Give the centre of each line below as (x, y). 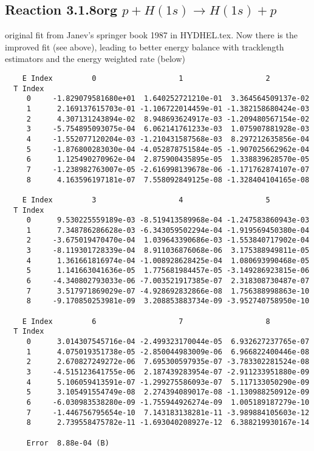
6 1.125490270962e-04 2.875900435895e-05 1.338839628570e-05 (168, 160)
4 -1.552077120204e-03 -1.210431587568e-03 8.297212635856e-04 (168, 139)
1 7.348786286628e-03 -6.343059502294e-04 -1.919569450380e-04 (168, 230)
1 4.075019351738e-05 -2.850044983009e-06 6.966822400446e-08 (168, 352)
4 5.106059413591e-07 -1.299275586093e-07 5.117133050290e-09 (168, 382)
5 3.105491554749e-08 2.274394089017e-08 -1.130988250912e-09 (168, 392)
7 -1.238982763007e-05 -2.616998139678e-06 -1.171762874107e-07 (168, 169)
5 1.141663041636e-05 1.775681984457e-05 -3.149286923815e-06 (168, 271)
